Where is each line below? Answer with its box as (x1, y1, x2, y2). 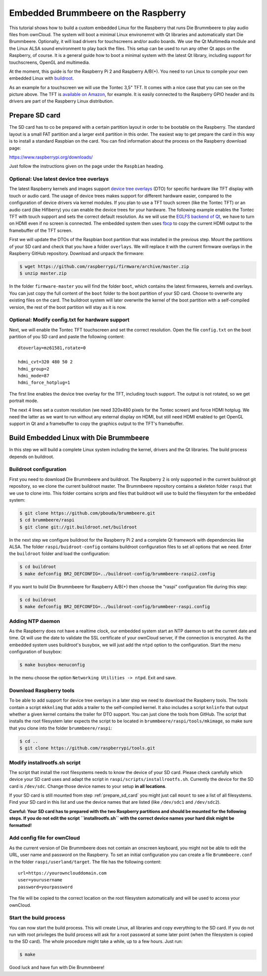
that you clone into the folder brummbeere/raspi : (9, 725, 112, 731)
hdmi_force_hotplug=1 (18, 380, 70, 386)
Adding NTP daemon (9, 617, 60, 624)
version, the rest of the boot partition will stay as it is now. (9, 304, 127, 310)
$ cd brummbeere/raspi (19, 517, 75, 523)
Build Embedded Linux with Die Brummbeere (9, 434, 149, 442)
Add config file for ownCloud (9, 834, 80, 841)
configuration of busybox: (9, 649, 62, 655)
